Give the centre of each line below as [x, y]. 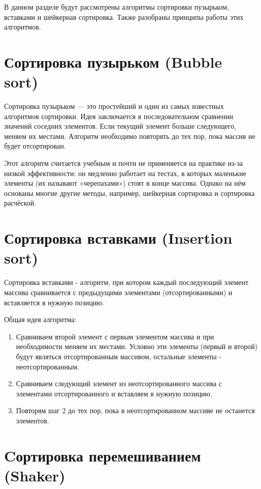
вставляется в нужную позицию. [54, 302]
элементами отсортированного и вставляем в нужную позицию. [114, 393]
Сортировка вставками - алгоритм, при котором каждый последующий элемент [126, 282]
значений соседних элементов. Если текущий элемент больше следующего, [120, 126]
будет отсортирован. [35, 146]
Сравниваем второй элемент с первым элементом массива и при [115, 336]
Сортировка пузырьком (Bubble [113, 61]
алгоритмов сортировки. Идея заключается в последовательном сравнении [119, 116]
